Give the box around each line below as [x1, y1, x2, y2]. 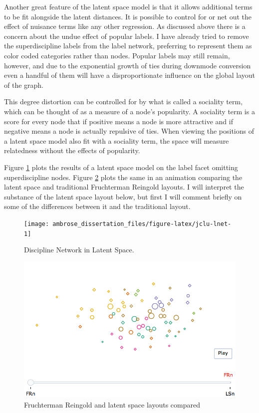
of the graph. [4, 79, 44, 90]
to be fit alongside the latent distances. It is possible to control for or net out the [4, 11, 252, 21]
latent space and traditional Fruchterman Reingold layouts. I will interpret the [4, 182, 244, 192]
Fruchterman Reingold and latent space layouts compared [24, 399, 200, 410]
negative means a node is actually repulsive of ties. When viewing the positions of [4, 126, 254, 136]
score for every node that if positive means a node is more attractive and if [4, 116, 233, 126]
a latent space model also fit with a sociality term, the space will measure [4, 135, 229, 146]
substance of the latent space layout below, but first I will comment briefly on [4, 191, 242, 202]
